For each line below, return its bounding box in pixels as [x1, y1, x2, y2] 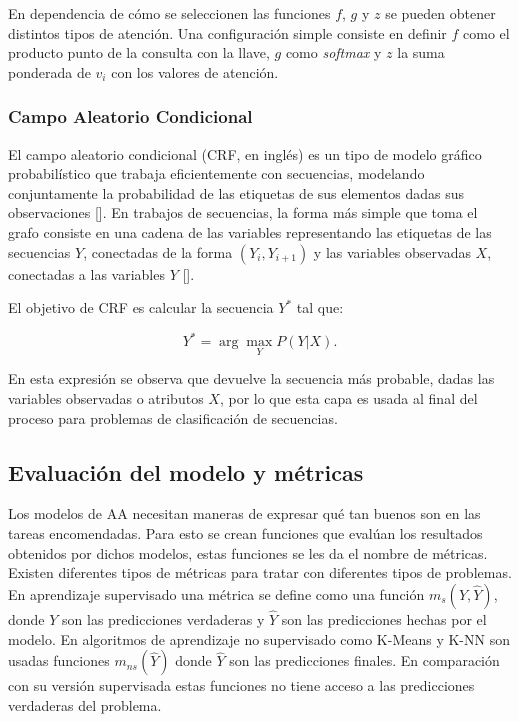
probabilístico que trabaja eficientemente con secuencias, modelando [8, 163, 425, 184]
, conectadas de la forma [83, 241, 233, 262]
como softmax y [285, 42, 382, 63]
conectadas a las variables [8, 263, 165, 284]
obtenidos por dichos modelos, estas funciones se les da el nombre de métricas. [8, 542, 488, 563]
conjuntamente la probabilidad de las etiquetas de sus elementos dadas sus [8, 182, 465, 203]
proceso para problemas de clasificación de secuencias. [8, 407, 338, 428]
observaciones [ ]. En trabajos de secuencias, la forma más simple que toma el [8, 202, 478, 223]
